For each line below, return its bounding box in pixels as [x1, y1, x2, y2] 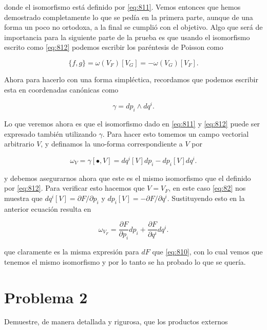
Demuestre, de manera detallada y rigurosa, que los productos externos [4, 316, 228, 327]
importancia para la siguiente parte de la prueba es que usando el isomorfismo [4, 31, 250, 42]
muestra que [4, 192, 43, 203]
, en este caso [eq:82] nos [168, 182, 246, 193]
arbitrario [4, 138, 34, 149]
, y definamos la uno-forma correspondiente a [41, 138, 183, 149]
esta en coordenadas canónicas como [4, 84, 119, 95]
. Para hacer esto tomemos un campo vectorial [102, 128, 249, 139]
